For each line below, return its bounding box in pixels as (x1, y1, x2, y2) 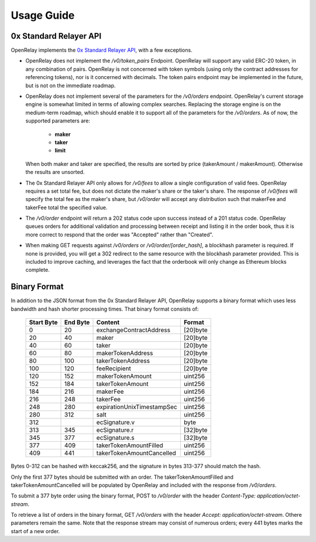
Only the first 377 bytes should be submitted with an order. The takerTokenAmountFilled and (11, 473, 234, 480)
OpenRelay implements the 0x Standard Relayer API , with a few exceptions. (11, 47, 193, 54)
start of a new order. (11, 527, 60, 534)
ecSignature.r (96, 426, 134, 434)
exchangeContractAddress (96, 326, 171, 334)
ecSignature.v (96, 418, 135, 427)
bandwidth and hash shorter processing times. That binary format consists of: (11, 305, 199, 312)
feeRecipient (96, 364, 132, 373)
